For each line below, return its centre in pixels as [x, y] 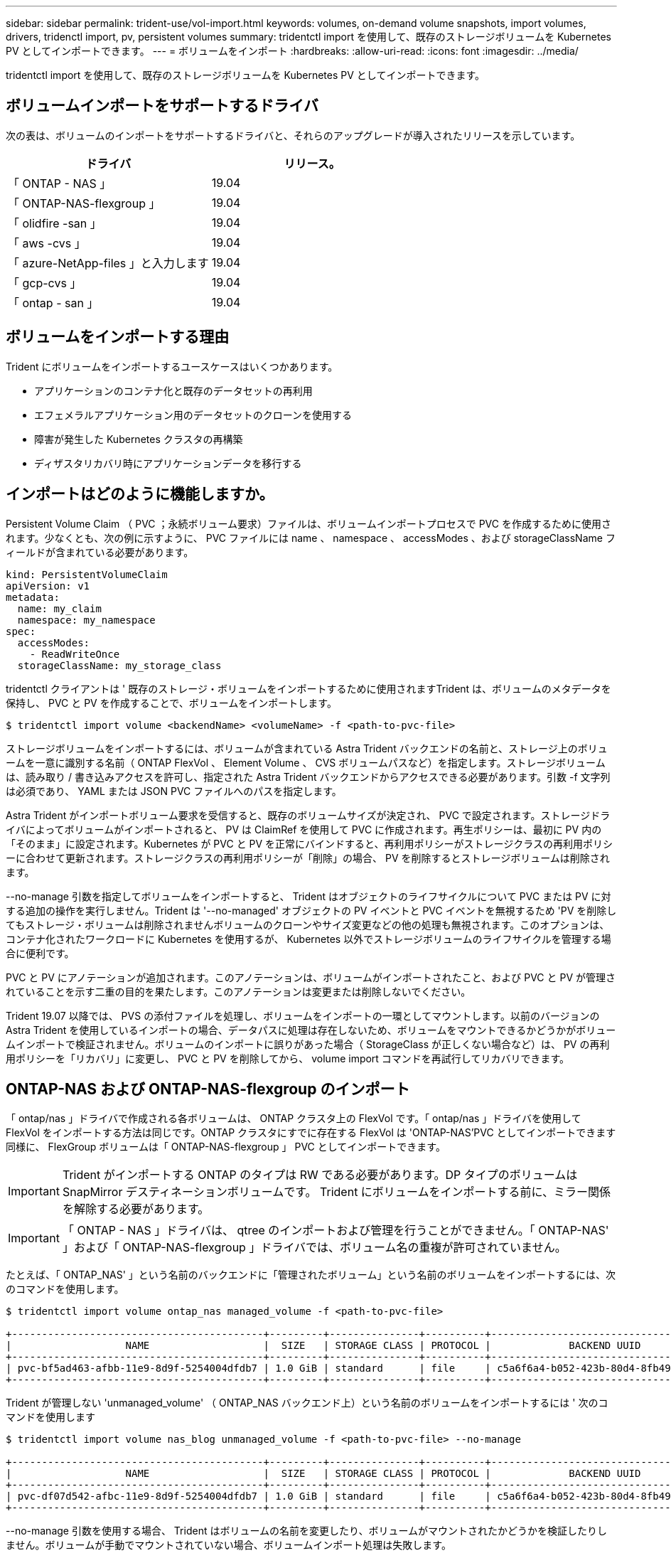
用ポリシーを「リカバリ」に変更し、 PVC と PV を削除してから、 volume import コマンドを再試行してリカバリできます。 [288, 1058]
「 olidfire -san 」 [55, 223]
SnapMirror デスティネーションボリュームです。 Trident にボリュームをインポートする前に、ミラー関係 [336, 1192]
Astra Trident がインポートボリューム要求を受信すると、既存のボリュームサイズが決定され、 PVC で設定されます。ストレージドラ [308, 815]
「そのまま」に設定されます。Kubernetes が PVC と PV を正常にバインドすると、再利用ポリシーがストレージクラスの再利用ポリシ [309, 843]
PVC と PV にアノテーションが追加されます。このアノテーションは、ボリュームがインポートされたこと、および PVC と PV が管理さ [311, 977]
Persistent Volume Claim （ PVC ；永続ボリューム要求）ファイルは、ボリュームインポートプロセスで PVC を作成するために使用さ [308, 523]
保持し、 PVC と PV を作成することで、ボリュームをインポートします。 [171, 703]
